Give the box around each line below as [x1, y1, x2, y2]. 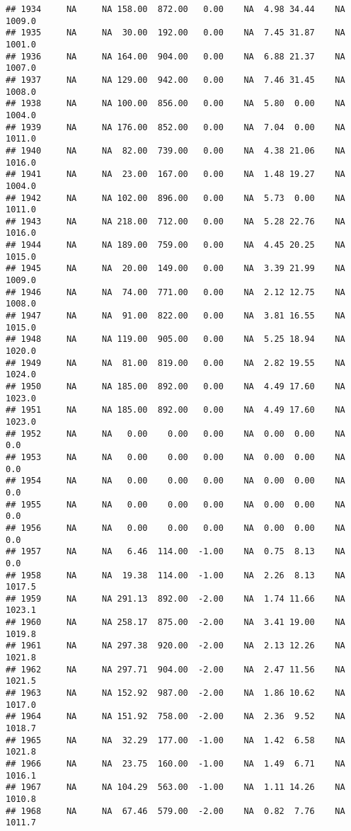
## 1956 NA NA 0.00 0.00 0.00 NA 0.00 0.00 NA [6, 522, 345, 533]
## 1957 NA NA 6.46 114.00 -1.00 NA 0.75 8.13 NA [6, 546, 345, 557]
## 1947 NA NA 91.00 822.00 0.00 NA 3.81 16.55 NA [6, 311, 345, 321]
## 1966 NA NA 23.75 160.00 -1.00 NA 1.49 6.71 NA [6, 759, 345, 769]
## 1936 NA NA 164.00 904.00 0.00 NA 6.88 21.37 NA [6, 51, 345, 62]
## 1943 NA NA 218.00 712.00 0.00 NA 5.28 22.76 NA [6, 216, 345, 227]
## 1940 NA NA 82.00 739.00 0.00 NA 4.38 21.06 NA [6, 145, 345, 156]
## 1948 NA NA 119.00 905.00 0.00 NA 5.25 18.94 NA [6, 334, 345, 345]
